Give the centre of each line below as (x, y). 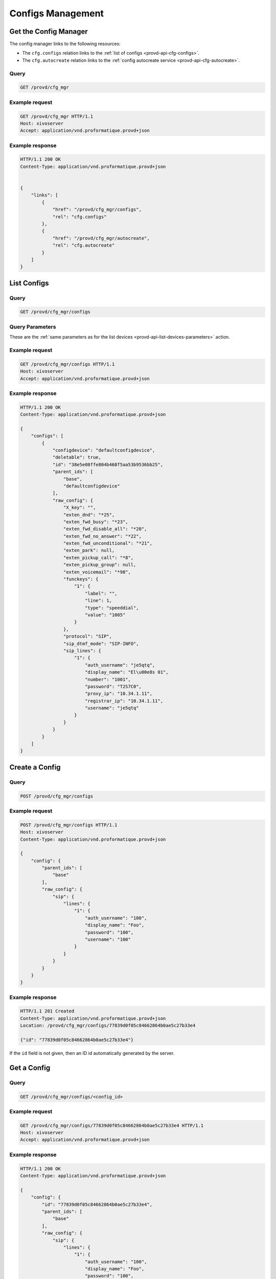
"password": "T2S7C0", (113, 686)
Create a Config (35, 767)
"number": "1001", (108, 679)
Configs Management (57, 13)
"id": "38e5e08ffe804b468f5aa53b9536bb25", (108, 465)
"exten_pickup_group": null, (100, 565)
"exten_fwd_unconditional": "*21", (108, 543)
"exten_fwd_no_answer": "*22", (102, 536)
